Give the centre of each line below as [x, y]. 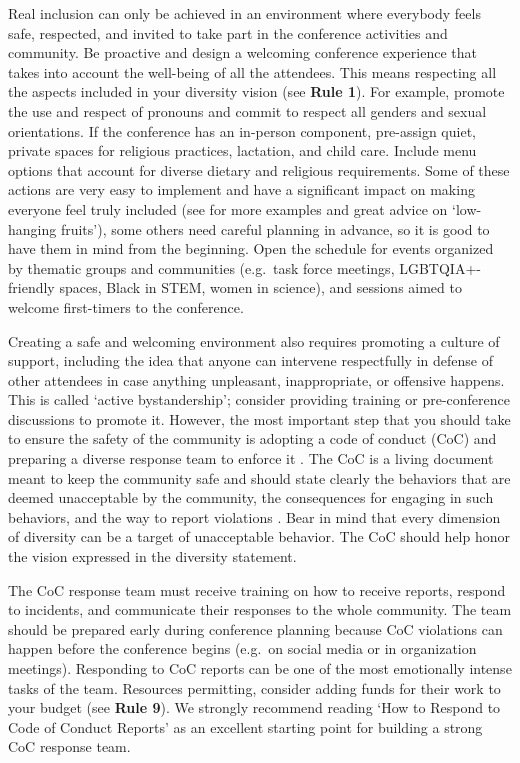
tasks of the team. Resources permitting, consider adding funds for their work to [254, 687]
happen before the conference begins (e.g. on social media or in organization [242, 648]
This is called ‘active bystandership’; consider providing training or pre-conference [259, 399]
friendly [31, 287]
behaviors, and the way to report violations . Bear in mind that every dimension [254, 516]
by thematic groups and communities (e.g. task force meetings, [201, 267]
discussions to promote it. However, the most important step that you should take [259, 418]
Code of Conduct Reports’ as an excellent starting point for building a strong [245, 726]
